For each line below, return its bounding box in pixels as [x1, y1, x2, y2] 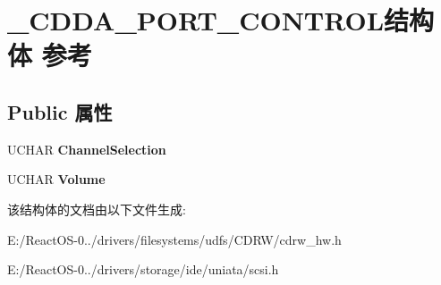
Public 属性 [7, 97, 113, 125]
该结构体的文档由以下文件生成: [7, 199, 186, 218]
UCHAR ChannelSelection [7, 139, 166, 158]
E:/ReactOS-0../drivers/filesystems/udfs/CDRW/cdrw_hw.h [7, 230, 342, 248]
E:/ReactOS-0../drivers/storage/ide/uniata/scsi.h [7, 260, 279, 279]
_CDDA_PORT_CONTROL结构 [7, 2, 435, 38]
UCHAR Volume [7, 170, 106, 189]
